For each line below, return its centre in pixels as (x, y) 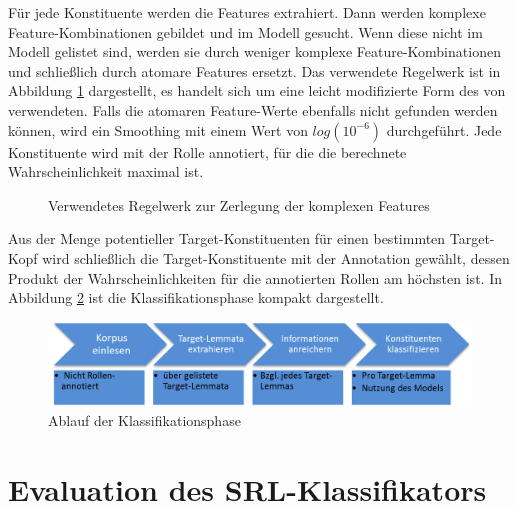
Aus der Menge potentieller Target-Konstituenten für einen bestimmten (227, 238)
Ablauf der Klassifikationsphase (144, 419)
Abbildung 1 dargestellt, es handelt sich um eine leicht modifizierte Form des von (257, 90)
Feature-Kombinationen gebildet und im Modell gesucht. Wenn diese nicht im (245, 31)
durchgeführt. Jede (444, 129)
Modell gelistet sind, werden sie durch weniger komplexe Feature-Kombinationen (254, 51)
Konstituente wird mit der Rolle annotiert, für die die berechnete (207, 151)
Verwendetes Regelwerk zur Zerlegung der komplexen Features (239, 204)
